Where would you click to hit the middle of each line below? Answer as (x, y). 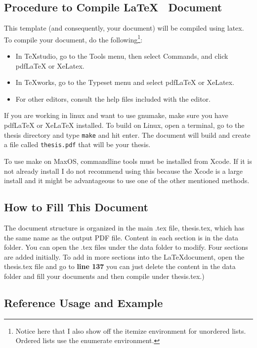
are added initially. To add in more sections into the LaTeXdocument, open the (124, 256)
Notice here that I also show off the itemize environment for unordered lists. (131, 330)
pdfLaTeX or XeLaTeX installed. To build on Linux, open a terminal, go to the (124, 125)
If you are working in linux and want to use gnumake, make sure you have (116, 115)
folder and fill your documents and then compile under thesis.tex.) (104, 276)
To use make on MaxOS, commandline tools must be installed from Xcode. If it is (128, 161)
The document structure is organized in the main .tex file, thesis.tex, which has (124, 227)
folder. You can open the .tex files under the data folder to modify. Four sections (126, 247)
